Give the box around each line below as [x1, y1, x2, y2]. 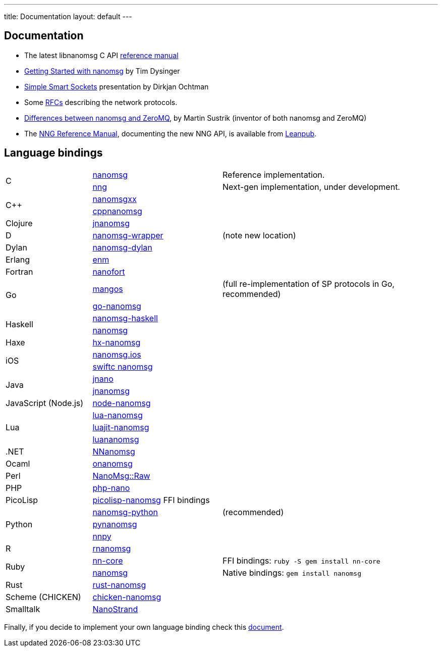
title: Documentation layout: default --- [4, 12, 132, 21]
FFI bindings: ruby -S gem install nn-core [222, 555, 380, 566]
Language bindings [4, 146, 103, 160]
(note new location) [222, 230, 296, 240]
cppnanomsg [92, 206, 142, 216]
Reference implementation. [222, 169, 325, 180]
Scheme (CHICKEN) [6, 591, 81, 602]
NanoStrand [92, 604, 138, 614]
